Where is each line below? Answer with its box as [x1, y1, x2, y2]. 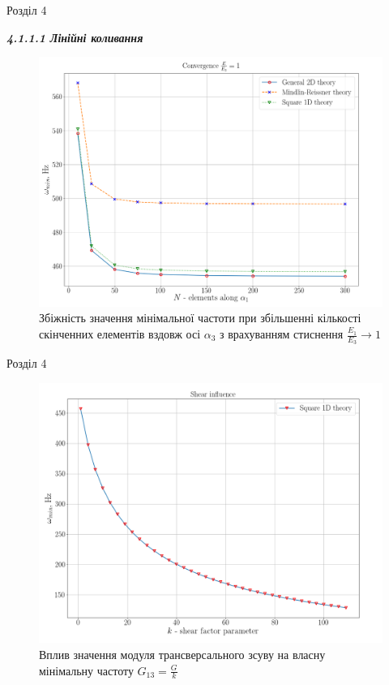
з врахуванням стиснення [220, 325, 344, 342]
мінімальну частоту [39, 661, 134, 679]
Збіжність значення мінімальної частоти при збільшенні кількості [39, 309, 361, 326]
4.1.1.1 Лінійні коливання [6, 28, 143, 45]
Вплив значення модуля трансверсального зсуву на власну [39, 645, 326, 662]
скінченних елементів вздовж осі [39, 325, 201, 342]
